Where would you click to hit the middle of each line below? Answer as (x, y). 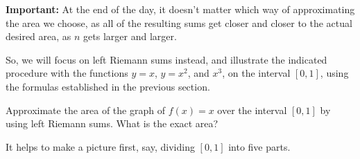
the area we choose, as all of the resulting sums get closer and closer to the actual (179, 22)
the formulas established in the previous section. (108, 86)
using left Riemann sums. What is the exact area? (112, 123)
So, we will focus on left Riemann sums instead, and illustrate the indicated (166, 59)
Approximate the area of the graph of (85, 110)
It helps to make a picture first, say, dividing (100, 146)
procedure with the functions (67, 73)
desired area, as (38, 36)
